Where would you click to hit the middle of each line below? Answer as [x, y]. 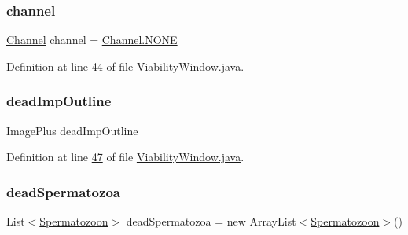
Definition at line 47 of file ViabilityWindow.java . [125, 157]
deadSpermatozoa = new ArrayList [211, 221]
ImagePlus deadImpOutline [72, 130]
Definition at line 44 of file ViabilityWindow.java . [125, 66]
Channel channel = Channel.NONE [92, 40]
